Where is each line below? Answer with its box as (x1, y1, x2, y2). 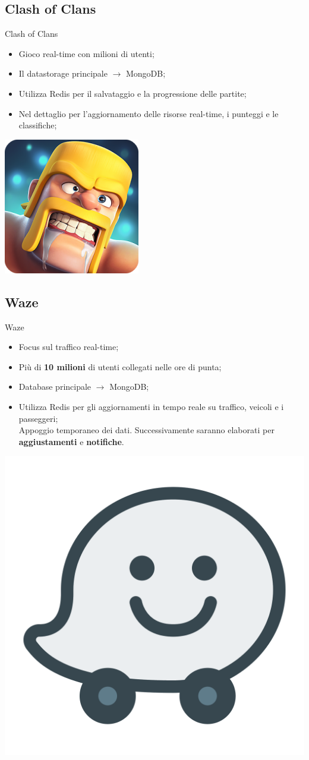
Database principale (18, 380, 92, 393)
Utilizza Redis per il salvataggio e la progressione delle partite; (18, 87, 247, 99)
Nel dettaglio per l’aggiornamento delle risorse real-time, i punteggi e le (18, 107, 279, 119)
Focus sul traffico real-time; (18, 340, 119, 353)
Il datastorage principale (18, 67, 108, 80)
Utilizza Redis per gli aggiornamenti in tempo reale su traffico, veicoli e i (18, 400, 284, 412)
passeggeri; (18, 412, 58, 424)
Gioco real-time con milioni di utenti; (18, 47, 154, 59)
